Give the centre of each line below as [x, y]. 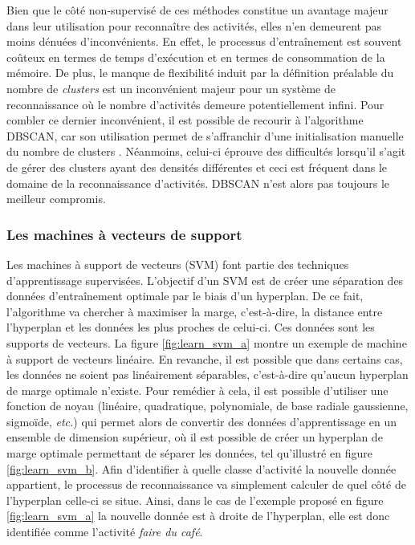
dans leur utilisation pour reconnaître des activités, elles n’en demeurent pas [194, 25]
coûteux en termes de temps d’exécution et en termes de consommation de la [196, 57]
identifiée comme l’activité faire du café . [105, 532]
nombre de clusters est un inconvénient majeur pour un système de [171, 88]
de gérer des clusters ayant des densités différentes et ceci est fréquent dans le [197, 167]
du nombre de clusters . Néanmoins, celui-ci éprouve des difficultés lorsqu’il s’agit [206, 151]
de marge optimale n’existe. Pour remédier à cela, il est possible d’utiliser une [197, 390]
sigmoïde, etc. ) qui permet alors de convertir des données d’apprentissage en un [202, 421]
